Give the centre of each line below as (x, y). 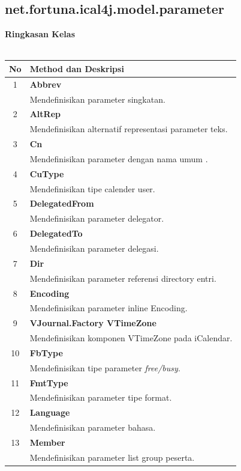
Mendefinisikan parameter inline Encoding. (109, 308)
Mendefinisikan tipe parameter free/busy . (105, 367)
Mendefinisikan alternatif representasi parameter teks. (129, 129)
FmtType (49, 382)
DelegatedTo (56, 233)
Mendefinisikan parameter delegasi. (94, 248)
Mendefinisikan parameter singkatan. (97, 99)
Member (47, 442)
